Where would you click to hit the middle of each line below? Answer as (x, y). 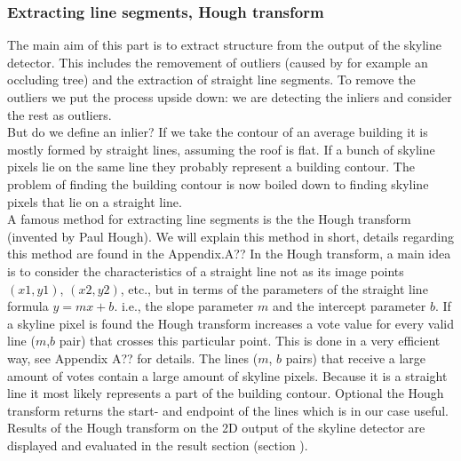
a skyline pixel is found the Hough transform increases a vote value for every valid (231, 323)
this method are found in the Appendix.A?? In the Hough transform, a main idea (229, 254)
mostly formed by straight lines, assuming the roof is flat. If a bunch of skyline (221, 149)
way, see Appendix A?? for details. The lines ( (133, 358)
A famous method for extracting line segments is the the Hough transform (209, 219)
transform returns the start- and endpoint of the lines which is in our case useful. (228, 410)
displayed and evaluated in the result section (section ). (158, 445)
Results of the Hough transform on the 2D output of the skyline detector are (216, 428)
